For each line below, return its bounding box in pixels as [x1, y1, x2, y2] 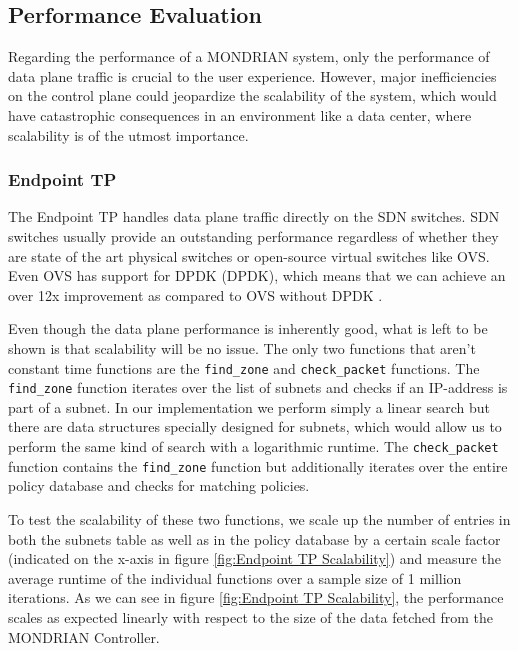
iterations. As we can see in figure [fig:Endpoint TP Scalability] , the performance [8, 587, 504, 608]
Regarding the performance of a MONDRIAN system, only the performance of [8, 46, 490, 67]
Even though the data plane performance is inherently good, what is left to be [8, 318, 488, 339]
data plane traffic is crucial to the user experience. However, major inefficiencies [8, 65, 497, 86]
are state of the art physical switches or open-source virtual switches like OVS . [8, 245, 490, 266]
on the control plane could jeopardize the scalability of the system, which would [8, 85, 497, 106]
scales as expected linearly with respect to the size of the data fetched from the [8, 606, 493, 627]
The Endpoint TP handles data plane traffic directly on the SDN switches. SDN [8, 206, 500, 227]
